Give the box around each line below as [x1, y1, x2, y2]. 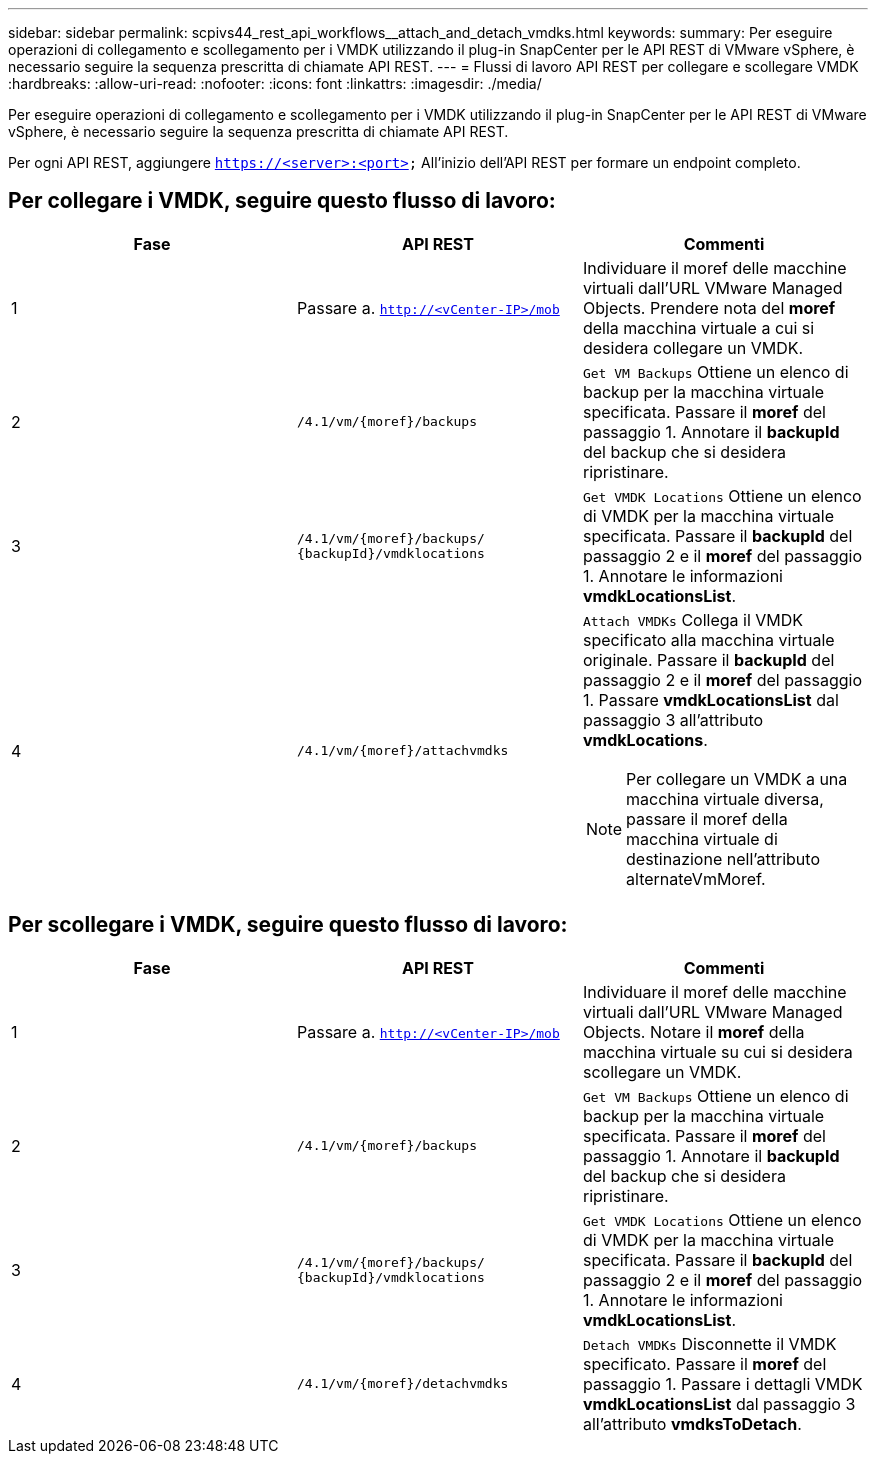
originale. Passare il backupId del [582, 649, 835, 670]
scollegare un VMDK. [582, 1061, 742, 1082]
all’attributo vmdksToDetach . [582, 1413, 802, 1434]
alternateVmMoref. [626, 868, 766, 889]
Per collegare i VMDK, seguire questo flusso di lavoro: [8, 188, 556, 214]
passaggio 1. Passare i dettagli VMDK [582, 1373, 863, 1394]
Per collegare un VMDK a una [626, 768, 848, 789]
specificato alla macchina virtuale [582, 629, 835, 650]
